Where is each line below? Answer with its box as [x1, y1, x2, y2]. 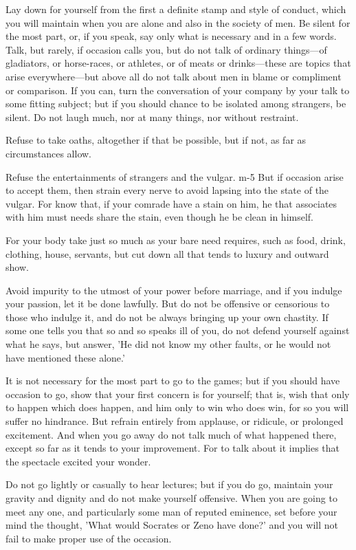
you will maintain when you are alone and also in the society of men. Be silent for [5, 15, 351, 30]
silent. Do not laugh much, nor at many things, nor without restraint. [5, 109, 299, 124]
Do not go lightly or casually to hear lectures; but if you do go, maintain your [5, 477, 333, 492]
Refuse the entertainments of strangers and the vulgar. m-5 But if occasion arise [5, 169, 344, 184]
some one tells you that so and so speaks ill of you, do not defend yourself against [5, 323, 350, 338]
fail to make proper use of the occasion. [5, 531, 172, 545]
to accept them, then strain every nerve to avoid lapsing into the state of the [5, 183, 329, 197]
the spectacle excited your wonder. [5, 454, 151, 468]
